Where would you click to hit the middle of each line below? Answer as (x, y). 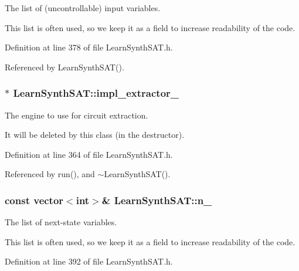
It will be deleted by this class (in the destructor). (95, 135)
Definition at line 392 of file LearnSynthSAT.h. (89, 261)
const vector (34, 200)
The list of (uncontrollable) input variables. (83, 8)
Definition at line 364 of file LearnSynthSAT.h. (89, 154)
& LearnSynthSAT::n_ (157, 200)
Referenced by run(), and (50, 174)
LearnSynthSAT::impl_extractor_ (96, 93)
